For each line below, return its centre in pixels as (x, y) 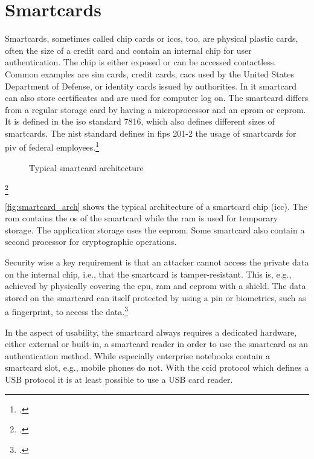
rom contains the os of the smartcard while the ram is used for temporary (142, 218)
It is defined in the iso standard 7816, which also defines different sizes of (140, 121)
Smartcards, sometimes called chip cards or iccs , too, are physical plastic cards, (152, 38)
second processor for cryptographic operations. (91, 242)
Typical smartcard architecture (86, 167)
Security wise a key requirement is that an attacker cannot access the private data (157, 262)
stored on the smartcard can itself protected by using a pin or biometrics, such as (155, 297)
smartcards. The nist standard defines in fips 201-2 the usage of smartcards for (151, 133)
